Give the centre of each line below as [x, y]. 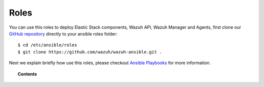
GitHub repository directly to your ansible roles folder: [63, 34]
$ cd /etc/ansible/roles [47, 45]
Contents [27, 74]
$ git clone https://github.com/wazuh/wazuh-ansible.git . [90, 52]
